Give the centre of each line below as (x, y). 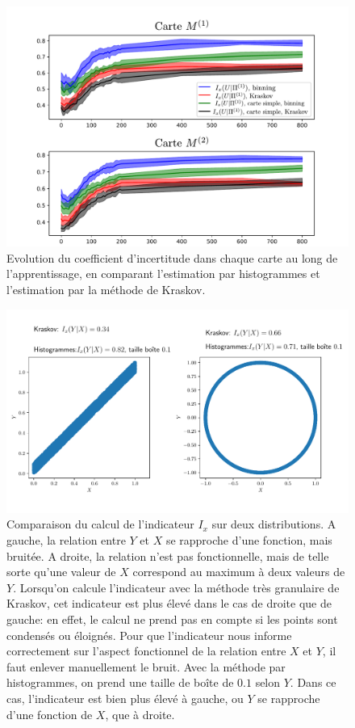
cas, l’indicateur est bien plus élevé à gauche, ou (125, 698)
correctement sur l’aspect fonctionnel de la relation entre (146, 651)
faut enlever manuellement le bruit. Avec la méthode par (146, 666)
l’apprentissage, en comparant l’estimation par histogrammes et (163, 274)
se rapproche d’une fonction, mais (249, 540)
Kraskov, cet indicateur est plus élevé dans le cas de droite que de (169, 603)
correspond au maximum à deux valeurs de (239, 572)
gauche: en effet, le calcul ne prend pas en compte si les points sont (172, 619)
